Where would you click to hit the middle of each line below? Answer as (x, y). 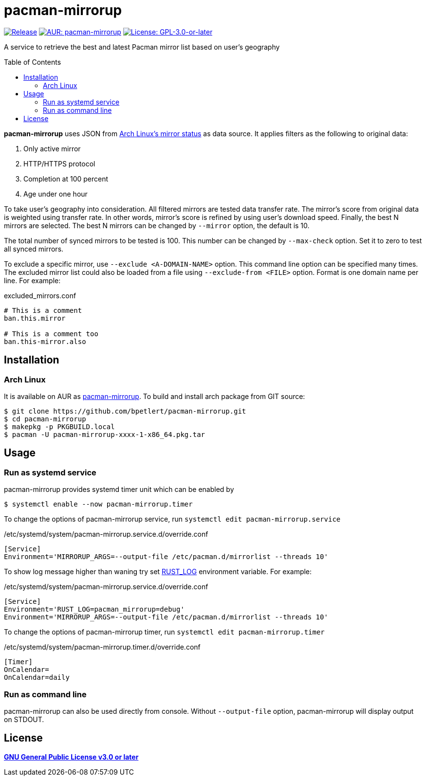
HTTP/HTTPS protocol (59, 163)
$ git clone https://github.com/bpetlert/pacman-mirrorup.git (125, 411)
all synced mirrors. (34, 249)
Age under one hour (56, 194)
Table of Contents (33, 62)
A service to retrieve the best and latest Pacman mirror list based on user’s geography (142, 47)
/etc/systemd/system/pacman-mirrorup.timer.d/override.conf (102, 647)
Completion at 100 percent (66, 179)
